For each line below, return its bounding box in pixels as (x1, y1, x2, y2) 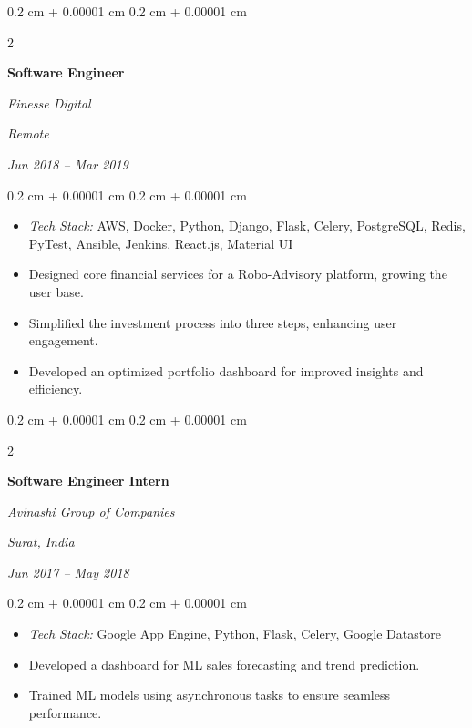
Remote (7, 124, 49, 143)
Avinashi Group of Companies (7, 501, 175, 520)
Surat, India (7, 532, 75, 551)
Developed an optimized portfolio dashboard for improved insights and (28, 361, 424, 380)
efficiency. (28, 379, 83, 398)
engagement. (28, 331, 98, 350)
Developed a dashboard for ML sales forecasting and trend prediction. (28, 654, 420, 673)
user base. (28, 282, 84, 301)
